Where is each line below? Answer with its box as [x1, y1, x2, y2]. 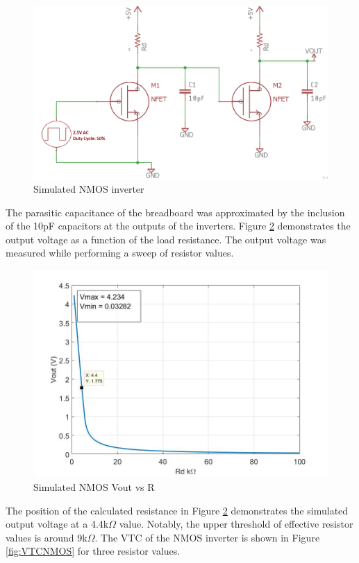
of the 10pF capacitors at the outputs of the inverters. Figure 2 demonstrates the [6, 218, 351, 233]
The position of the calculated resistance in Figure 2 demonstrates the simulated [6, 503, 349, 517]
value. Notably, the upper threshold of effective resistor [119, 517, 353, 531]
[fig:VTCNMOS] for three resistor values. [6, 544, 181, 558]
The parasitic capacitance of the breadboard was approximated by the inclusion [6, 205, 345, 219]
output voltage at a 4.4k [6, 517, 109, 531]
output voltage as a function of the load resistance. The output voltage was [6, 232, 326, 246]
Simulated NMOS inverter [33, 182, 144, 196]
